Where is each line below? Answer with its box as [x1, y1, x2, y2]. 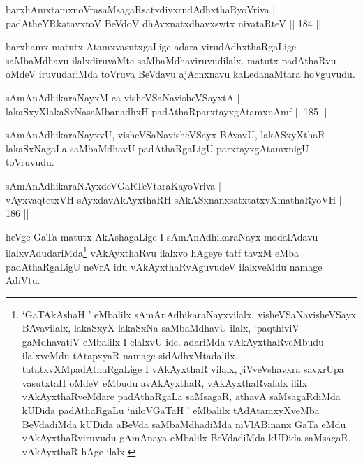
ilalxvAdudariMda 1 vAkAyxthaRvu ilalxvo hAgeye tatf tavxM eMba [6, 243, 299, 259]
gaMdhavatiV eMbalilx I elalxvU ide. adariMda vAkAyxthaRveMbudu [22, 334, 324, 348]
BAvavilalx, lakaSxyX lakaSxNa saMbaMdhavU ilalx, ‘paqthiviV [22, 320, 299, 335]
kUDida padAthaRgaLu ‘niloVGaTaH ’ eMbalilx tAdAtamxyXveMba [22, 402, 320, 417]
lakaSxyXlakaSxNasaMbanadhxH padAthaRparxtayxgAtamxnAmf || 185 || [6, 104, 327, 118]
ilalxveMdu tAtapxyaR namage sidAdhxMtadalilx [22, 348, 235, 362]
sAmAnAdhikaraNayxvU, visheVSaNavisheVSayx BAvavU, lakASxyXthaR [6, 127, 325, 142]
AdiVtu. [6, 273, 40, 287]
